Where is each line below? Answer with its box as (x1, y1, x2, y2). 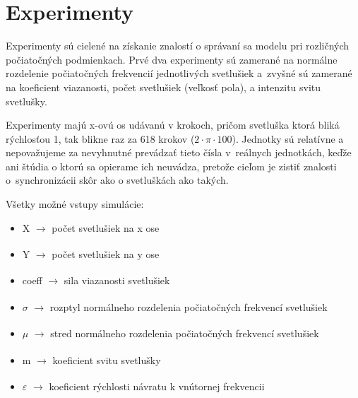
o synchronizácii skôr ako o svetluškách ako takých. (6, 172, 229, 187)
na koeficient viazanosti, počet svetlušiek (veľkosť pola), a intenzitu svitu (6, 79, 321, 94)
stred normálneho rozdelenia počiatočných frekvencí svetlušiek (50, 326, 319, 341)
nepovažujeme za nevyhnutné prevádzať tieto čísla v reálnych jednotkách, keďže (6, 145, 352, 160)
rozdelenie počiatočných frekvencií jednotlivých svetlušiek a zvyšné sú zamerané (6, 66, 352, 81)
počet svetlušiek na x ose (52, 220, 160, 235)
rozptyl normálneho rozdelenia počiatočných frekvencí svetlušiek (49, 299, 328, 314)
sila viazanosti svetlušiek (64, 273, 170, 288)
